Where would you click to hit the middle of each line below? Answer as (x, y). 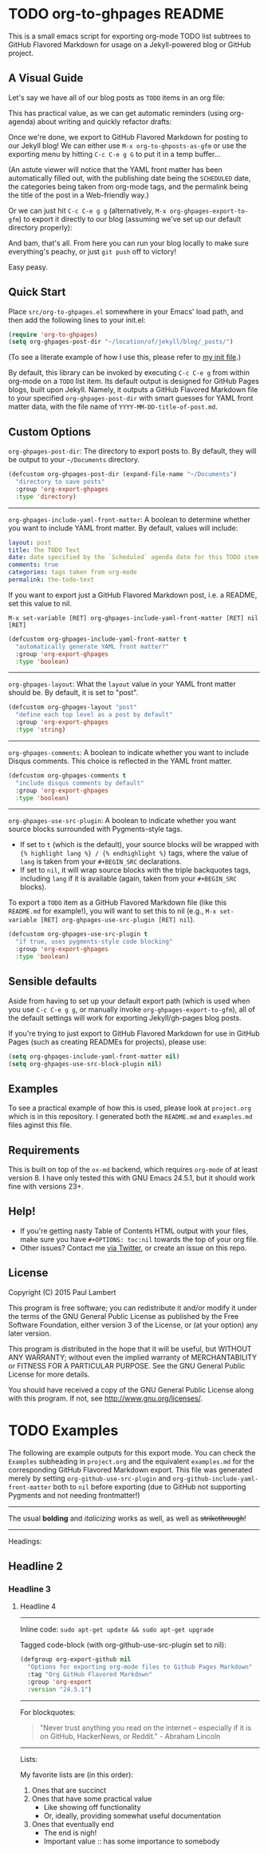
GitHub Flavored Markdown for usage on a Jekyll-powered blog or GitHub (130, 44)
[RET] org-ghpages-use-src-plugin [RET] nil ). (118, 920)
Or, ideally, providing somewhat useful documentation (132, 1816)
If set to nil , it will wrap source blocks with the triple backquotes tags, (135, 870)
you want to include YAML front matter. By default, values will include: (123, 528)
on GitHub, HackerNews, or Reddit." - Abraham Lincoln (130, 1736)
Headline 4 (38, 1606)
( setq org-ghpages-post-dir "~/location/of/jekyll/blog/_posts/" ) (121, 342)
